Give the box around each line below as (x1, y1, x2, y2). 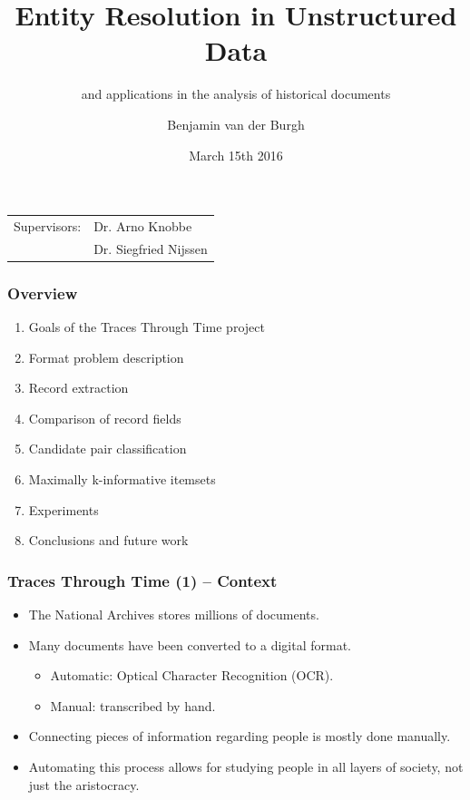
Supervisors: (14, 216, 82, 235)
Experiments (28, 500, 99, 519)
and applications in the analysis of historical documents (81, 84, 391, 103)
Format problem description (28, 347, 184, 366)
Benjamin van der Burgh (167, 114, 305, 133)
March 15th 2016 (189, 145, 283, 164)
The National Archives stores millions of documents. (28, 604, 319, 623)
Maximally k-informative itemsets (28, 469, 216, 488)
